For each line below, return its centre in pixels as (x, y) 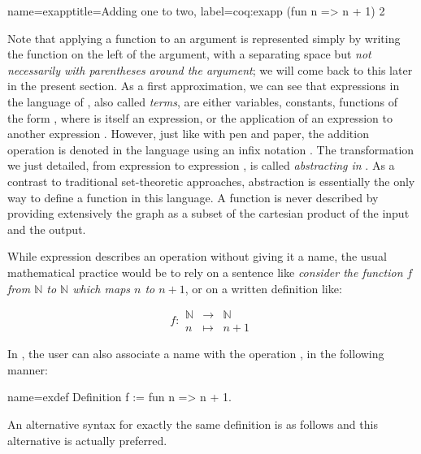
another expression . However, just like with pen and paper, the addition (188, 134)
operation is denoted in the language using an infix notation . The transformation (211, 149)
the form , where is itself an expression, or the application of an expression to (200, 117)
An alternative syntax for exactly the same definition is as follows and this (193, 424)
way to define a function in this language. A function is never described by (193, 197)
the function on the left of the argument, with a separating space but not (189, 54)
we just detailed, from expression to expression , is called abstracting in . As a (201, 165)
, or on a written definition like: (263, 288)
